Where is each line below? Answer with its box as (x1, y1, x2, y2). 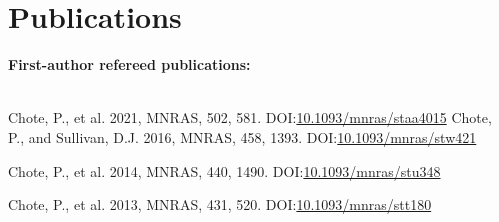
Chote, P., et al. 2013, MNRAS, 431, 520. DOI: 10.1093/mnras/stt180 (8, 194, 432, 215)
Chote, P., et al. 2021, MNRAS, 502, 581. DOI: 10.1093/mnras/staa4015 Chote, (8, 107, 492, 128)
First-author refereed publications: (8, 54, 251, 75)
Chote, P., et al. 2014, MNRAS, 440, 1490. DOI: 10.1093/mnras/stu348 (8, 160, 441, 181)
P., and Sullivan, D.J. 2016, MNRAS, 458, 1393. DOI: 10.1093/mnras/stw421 (8, 126, 477, 147)
